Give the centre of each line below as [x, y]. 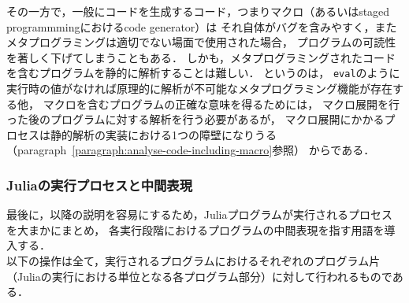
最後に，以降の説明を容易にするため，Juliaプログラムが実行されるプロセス [200, 214]
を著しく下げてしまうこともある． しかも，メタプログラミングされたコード [201, 57]
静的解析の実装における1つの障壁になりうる [163, 134]
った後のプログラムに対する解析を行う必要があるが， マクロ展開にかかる [195, 119]
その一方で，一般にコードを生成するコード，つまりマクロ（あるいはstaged [198, 11]
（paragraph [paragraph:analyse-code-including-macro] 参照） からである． [191, 150]
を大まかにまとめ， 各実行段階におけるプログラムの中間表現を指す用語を [195, 229]
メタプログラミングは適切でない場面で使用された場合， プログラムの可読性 [201, 42]
